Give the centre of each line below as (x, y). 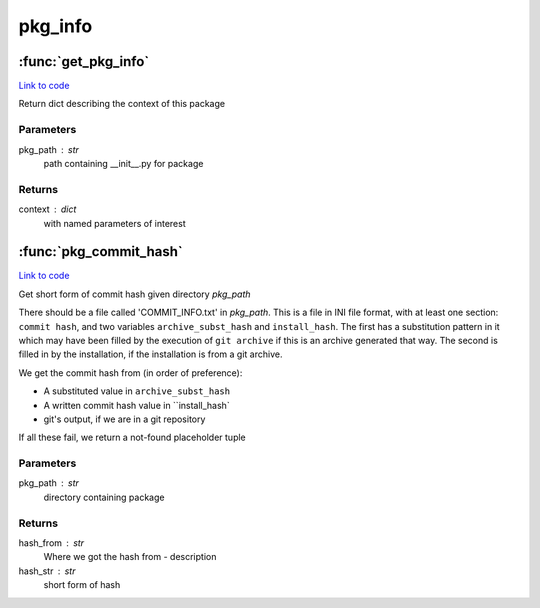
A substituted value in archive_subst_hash (136, 391)
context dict (47, 209)
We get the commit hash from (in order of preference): (130, 372)
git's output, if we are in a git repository (124, 419)
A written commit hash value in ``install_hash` (136, 405)
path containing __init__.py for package (123, 163)
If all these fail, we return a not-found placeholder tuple (132, 437)
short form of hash (82, 585)
